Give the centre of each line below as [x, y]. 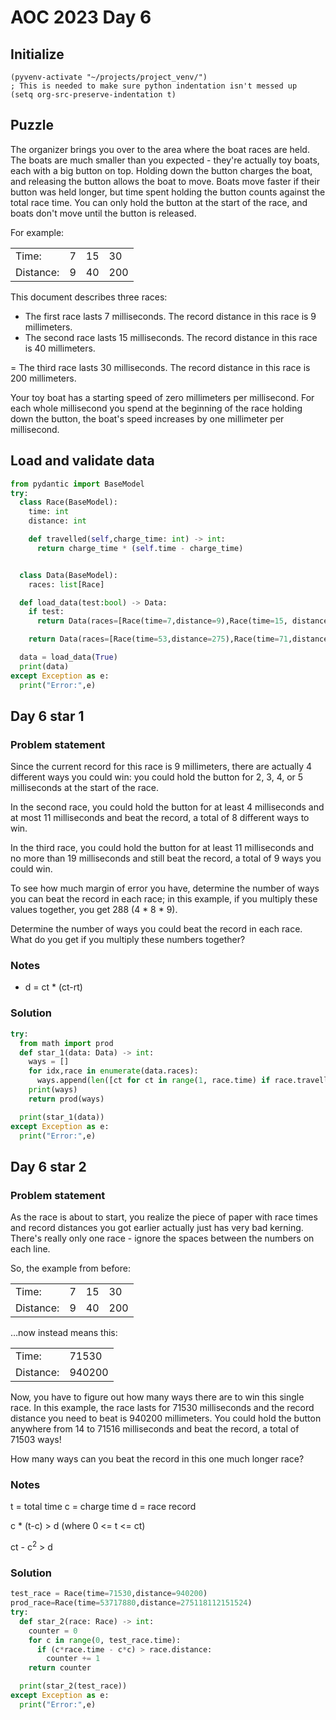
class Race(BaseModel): [68, 502]
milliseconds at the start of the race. [84, 788]
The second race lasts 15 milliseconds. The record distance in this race [171, 337]
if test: [46, 612]
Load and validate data [82, 461]
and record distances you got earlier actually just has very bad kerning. [157, 1228]
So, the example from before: [70, 1268]
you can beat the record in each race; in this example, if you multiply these [164, 899]
